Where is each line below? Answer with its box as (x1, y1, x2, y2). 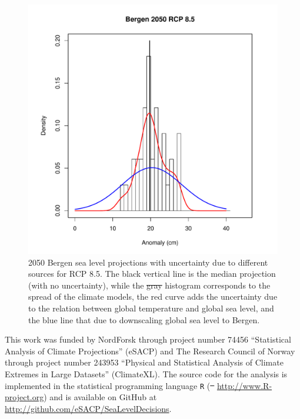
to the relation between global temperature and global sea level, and (28, 301, 274, 314)
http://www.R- (216, 379, 272, 391)
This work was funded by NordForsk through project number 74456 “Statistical (5, 333, 291, 346)
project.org (5, 391, 44, 403)
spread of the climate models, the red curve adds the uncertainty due (28, 290, 278, 303)
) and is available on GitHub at (44, 391, 157, 403)
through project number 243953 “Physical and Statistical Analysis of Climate (5, 356, 284, 368)
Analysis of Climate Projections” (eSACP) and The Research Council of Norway (5, 344, 295, 357)
